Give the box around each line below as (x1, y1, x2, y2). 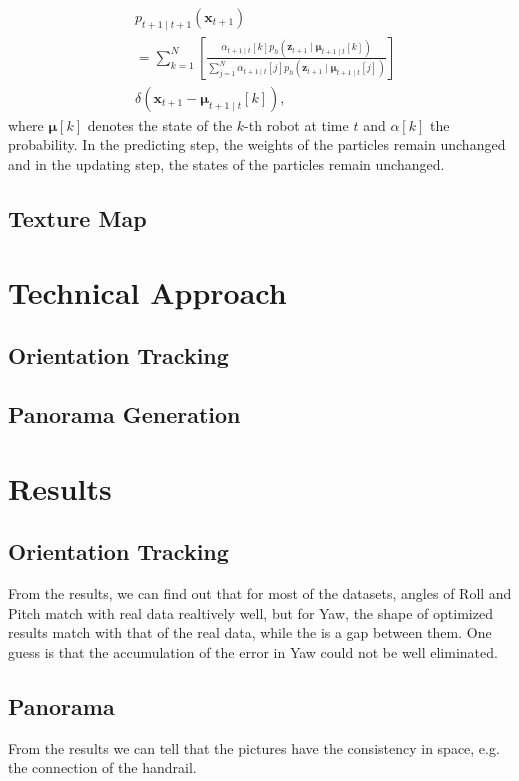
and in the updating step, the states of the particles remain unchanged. (8, 154, 445, 175)
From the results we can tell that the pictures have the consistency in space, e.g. (8, 737, 500, 758)
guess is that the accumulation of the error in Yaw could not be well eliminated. (8, 641, 498, 662)
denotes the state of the (87, 114, 233, 135)
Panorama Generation (8, 399, 241, 429)
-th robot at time (244, 114, 349, 135)
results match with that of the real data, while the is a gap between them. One (8, 622, 492, 643)
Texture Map (8, 203, 147, 234)
